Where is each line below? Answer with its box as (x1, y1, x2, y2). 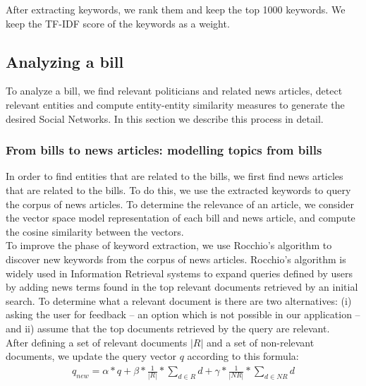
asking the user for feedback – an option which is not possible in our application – (6, 307, 360, 322)
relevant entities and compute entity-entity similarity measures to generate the (6, 97, 345, 111)
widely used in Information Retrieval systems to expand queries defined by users (6, 265, 353, 280)
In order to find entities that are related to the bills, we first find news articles (6, 169, 343, 183)
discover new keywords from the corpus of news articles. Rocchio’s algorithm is (6, 251, 346, 266)
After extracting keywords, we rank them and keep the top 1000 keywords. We (6, 2, 346, 16)
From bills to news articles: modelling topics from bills (6, 141, 322, 159)
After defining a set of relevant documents (6, 334, 188, 349)
